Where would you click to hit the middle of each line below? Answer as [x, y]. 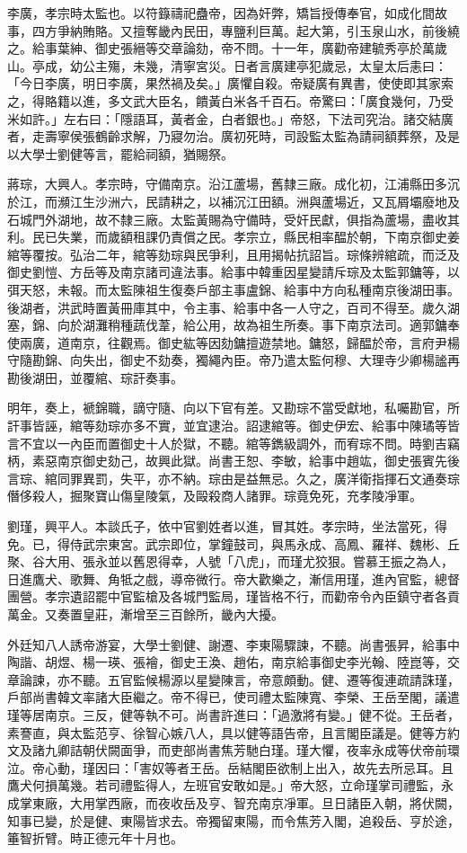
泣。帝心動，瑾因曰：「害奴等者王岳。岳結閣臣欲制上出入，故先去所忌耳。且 [230, 767]
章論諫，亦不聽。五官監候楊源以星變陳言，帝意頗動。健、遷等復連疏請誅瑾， [233, 679]
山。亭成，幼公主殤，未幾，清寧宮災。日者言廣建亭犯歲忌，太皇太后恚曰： [227, 65]
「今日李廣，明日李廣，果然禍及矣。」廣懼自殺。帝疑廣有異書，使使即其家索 [230, 83]
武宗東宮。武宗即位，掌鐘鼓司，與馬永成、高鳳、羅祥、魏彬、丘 [271, 543]
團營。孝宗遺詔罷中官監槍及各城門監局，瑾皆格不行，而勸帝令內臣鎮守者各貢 [233, 596]
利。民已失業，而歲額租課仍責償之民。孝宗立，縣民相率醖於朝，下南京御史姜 [233, 237]
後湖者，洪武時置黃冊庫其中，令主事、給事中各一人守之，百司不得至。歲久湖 [233, 307]
